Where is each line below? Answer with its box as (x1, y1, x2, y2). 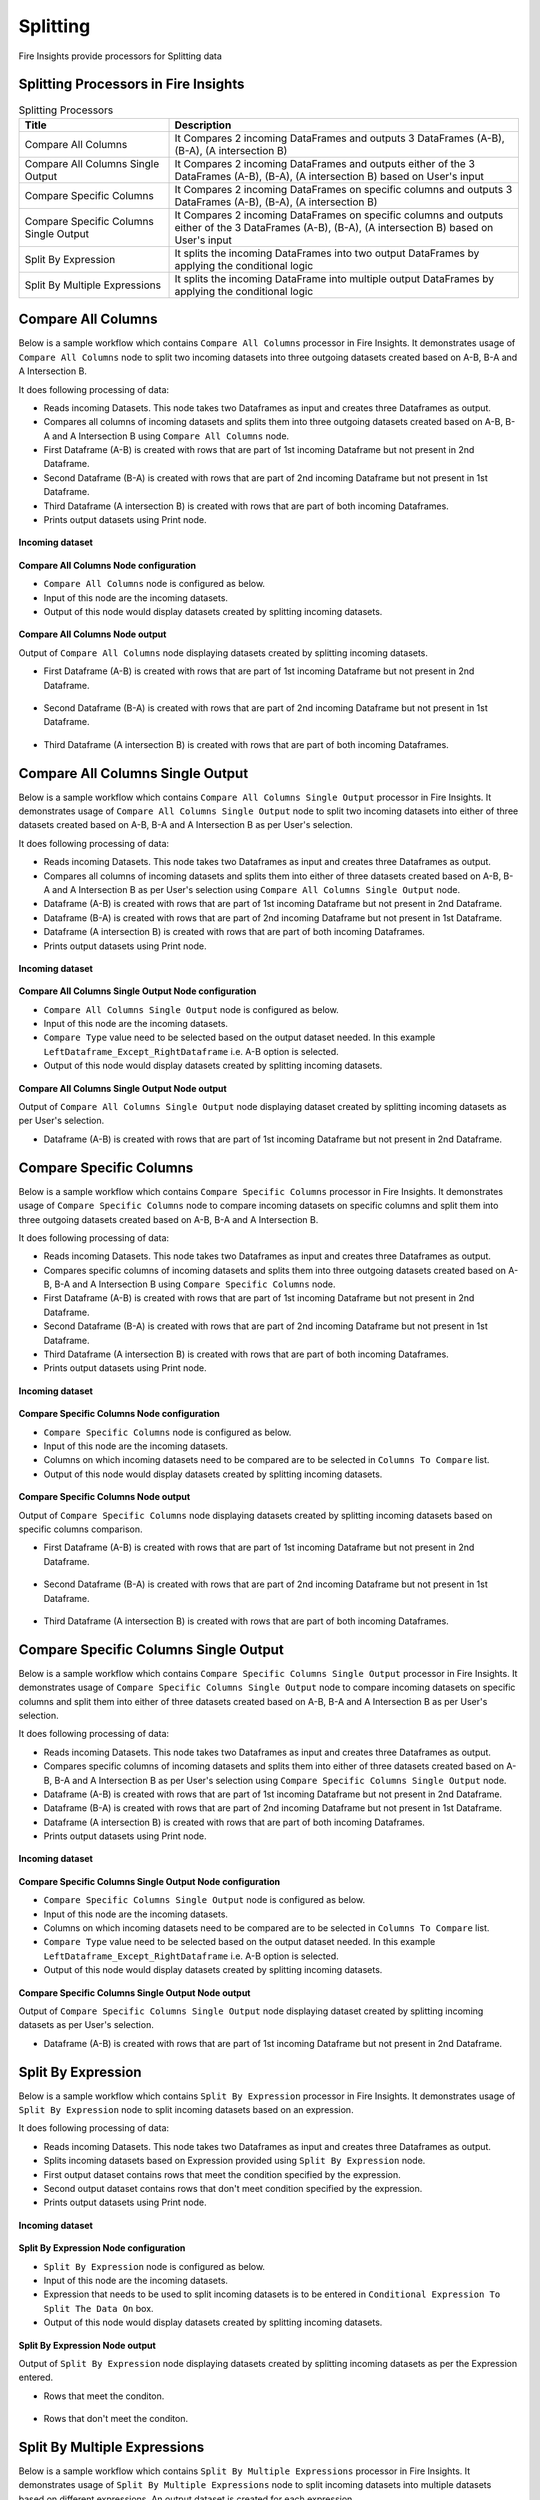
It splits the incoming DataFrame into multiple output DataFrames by (174, 271, 495, 285)
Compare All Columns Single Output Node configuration (18, 985, 257, 997)
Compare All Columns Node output (18, 628, 167, 640)
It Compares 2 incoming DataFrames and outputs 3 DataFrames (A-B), (174, 131, 505, 145)
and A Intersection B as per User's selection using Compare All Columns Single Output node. (51, 883, 460, 895)
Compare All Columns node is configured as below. (43, 578, 265, 590)
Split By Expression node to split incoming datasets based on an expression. (18, 2104, 354, 2116)
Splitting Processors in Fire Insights (18, 76, 245, 93)
